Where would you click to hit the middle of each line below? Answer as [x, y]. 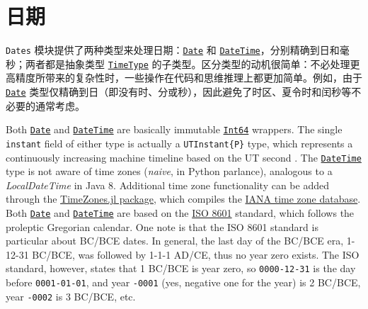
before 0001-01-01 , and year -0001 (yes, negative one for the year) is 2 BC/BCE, [183, 282]
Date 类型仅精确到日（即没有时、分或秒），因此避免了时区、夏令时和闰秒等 [179, 92]
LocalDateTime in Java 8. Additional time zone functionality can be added [167, 185]
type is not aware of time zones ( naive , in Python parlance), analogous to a [169, 171]
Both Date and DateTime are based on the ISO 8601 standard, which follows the [180, 213]
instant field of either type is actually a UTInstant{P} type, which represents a [179, 143]
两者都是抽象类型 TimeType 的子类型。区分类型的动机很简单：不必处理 [188, 63]
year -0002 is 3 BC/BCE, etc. [71, 296]
